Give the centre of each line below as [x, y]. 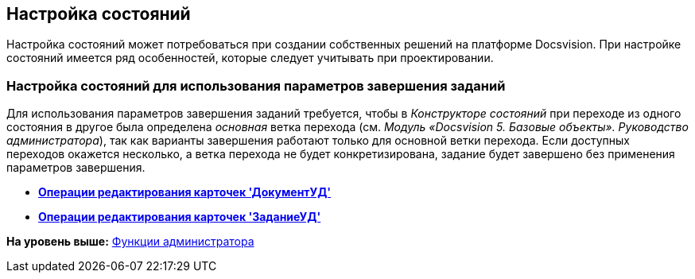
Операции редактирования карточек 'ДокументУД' [185, 192]
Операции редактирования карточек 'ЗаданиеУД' [180, 217]
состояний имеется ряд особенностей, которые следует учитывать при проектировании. [250, 58]
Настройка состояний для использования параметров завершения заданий [256, 85]
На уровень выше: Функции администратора [130, 242]
